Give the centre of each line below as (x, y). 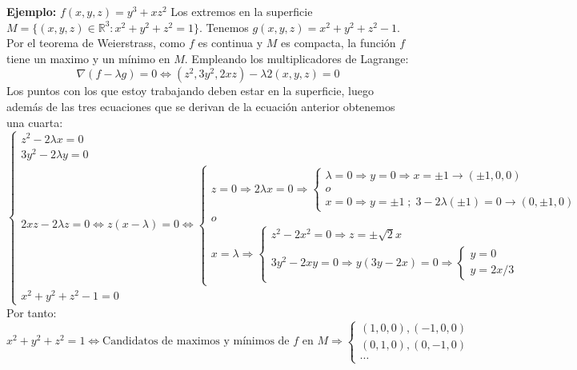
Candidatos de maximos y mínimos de (196, 342)
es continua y (230, 43)
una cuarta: (35, 122)
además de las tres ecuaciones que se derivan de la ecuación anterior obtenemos (201, 106)
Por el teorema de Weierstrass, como (96, 43)
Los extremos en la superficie (242, 11)
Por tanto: (32, 312)
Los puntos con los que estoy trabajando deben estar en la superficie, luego (190, 91)
